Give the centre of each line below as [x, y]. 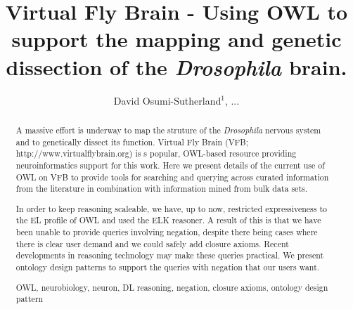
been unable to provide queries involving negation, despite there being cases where [167, 232]
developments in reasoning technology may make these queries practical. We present [170, 255]
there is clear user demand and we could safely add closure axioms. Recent [152, 243]
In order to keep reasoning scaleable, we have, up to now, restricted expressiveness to [171, 208]
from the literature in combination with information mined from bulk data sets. [161, 189]
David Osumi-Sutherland [167, 100]
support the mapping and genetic [176, 39]
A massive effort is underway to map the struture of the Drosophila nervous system [168, 130]
